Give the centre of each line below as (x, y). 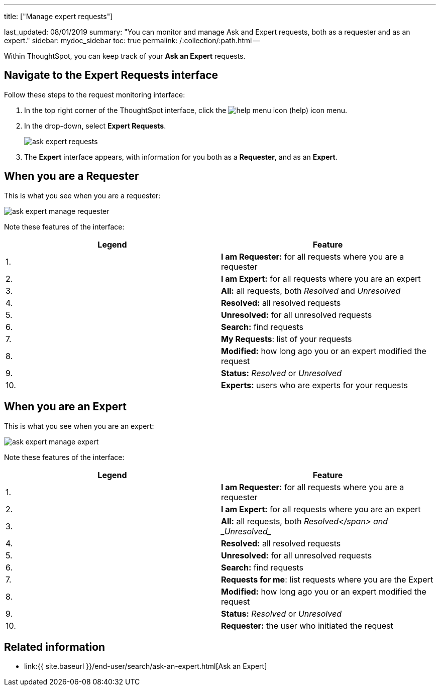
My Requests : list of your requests (287, 339)
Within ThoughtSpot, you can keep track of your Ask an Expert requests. (125, 56)
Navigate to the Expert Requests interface (111, 75)
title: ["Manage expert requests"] (59, 16)
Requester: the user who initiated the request (307, 625)
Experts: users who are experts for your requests (315, 385)
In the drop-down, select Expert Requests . (95, 126)
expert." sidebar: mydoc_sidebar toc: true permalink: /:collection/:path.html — (132, 40)
